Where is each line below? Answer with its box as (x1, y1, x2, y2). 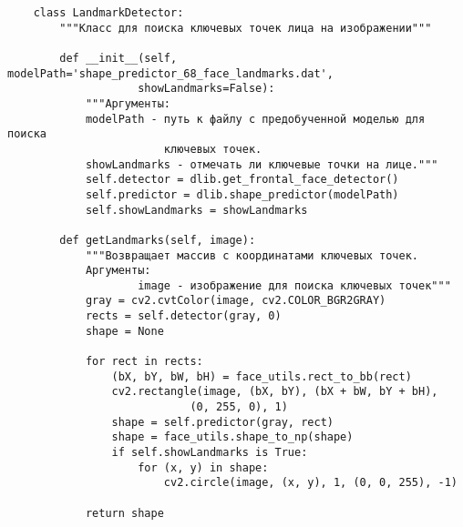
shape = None (85, 324, 164, 338)
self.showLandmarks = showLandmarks (85, 203, 308, 217)
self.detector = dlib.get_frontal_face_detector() (85, 173, 399, 187)
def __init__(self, (59, 51, 178, 65)
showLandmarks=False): (138, 82, 275, 96)
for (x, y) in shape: (138, 461, 269, 474)
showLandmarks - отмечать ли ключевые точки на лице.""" (85, 157, 438, 171)
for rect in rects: (85, 355, 203, 369)
